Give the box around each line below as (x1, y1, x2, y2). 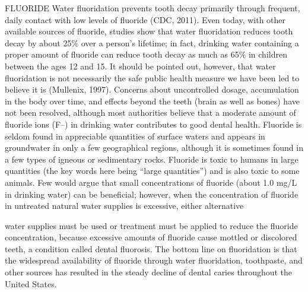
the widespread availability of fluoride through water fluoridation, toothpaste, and (5, 254, 303, 266)
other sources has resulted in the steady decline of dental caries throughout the (5, 266, 293, 278)
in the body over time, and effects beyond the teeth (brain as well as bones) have (5, 94, 300, 107)
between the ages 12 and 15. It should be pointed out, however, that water (5, 59, 276, 72)
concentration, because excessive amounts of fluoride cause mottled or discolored (5, 231, 297, 243)
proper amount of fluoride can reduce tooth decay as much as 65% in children (5, 48, 287, 61)
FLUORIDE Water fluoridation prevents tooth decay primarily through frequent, (5, 2, 300, 14)
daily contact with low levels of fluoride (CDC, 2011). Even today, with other (5, 13, 286, 26)
